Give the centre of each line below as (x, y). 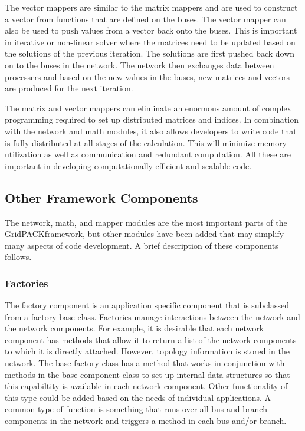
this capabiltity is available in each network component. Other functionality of (146, 386)
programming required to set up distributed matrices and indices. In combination (152, 119)
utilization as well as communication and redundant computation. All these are (148, 154)
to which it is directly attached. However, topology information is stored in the (147, 351)
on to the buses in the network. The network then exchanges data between (140, 65)
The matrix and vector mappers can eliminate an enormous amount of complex (148, 108)
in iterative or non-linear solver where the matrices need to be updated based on (150, 42)
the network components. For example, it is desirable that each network (135, 328)
